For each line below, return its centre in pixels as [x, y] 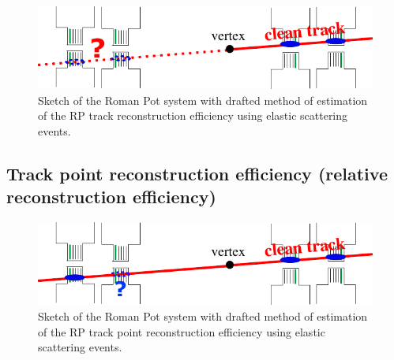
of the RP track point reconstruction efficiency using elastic [182, 331]
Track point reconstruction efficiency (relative [197, 173]
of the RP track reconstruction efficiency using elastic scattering [193, 115]
